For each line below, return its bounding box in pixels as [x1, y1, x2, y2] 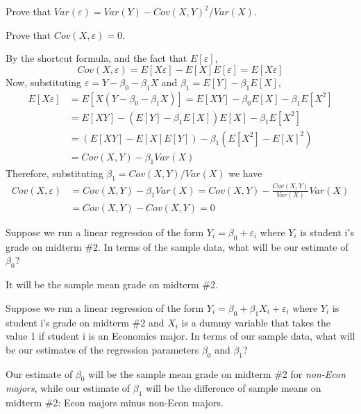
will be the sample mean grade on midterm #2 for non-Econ [88, 366, 346, 381]
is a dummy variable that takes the [181, 315, 331, 329]
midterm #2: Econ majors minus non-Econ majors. [6, 395, 224, 410]
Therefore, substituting [6, 165, 103, 180]
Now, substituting [6, 74, 82, 89]
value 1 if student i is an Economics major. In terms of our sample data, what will [6, 329, 355, 343]
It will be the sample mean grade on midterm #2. [6, 277, 218, 292]
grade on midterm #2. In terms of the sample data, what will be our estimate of [6, 239, 349, 254]
